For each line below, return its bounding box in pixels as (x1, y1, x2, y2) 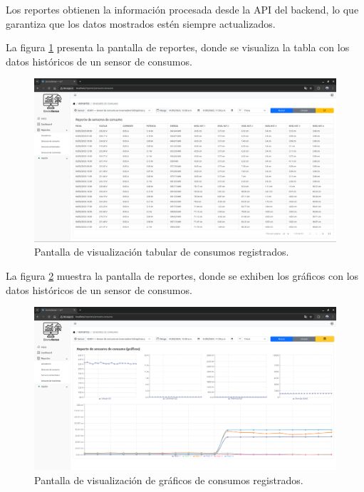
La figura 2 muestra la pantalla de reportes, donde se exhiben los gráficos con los (6, 268, 359, 283)
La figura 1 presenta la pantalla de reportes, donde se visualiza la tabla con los (6, 40, 350, 55)
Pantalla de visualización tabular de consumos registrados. (34, 244, 289, 259)
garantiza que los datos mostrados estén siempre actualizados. (6, 16, 276, 31)
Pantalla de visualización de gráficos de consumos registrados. (34, 472, 303, 487)
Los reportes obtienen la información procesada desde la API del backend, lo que (6, 2, 359, 16)
